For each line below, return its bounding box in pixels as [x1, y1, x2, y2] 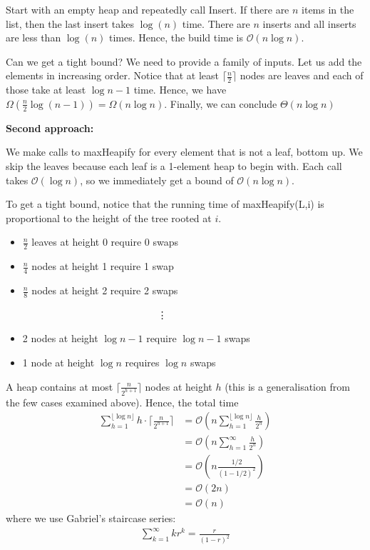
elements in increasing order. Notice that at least [6, 68, 219, 83]
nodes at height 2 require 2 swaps [31, 283, 178, 298]
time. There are [182, 16, 250, 31]
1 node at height [22, 355, 95, 370]
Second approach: [6, 120, 94, 135]
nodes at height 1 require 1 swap [31, 259, 174, 274]
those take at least [6, 82, 86, 97]
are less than [6, 30, 61, 45]
